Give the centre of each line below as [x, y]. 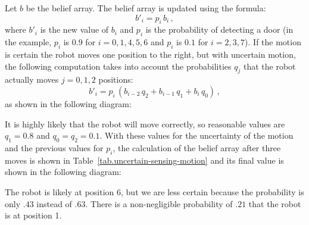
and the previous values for [54, 147]
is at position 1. [33, 215]
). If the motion [273, 42]
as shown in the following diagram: [68, 103]
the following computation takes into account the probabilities [118, 66]
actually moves [32, 79]
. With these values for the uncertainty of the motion [196, 135]
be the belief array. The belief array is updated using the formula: [146, 8]
